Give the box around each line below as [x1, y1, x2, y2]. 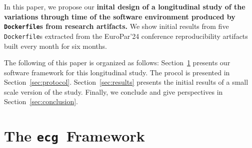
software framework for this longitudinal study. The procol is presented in [4, 67, 230, 77]
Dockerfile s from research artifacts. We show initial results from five [4, 21, 229, 31]
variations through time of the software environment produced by [4, 11, 235, 21]
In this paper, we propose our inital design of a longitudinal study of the [4, 1, 245, 11]
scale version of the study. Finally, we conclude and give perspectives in [4, 86, 223, 97]
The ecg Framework [4, 126, 145, 146]
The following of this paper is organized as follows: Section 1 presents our [4, 57, 230, 68]
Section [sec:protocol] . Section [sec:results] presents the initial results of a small [4, 77, 248, 87]
